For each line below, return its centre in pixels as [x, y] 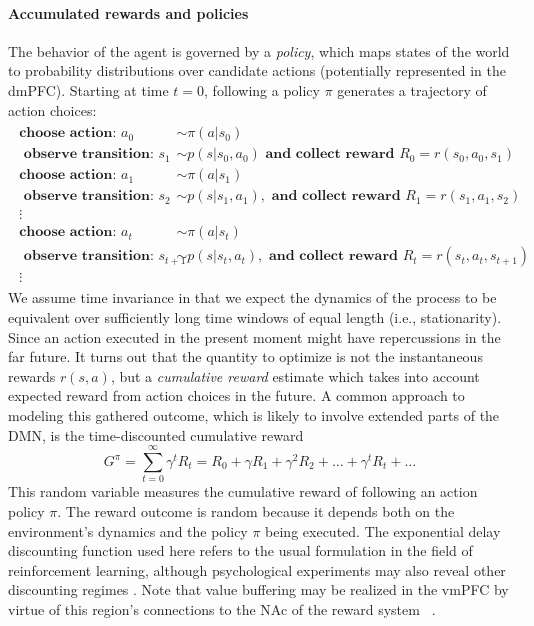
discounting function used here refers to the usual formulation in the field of [240, 550]
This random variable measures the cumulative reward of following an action [243, 491]
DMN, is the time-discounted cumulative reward [156, 434]
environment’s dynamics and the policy [128, 530]
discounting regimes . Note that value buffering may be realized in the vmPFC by [258, 589]
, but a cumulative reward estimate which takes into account [295, 375]
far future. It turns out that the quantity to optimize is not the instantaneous [245, 356]
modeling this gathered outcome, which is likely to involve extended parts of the [254, 415]
